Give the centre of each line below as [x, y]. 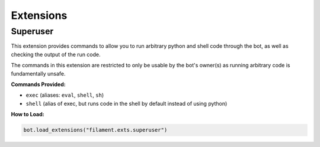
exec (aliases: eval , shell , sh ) [65, 95]
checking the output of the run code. [56, 54]
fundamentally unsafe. [38, 73]
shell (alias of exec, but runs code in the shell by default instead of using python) [127, 103]
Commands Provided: [38, 84]
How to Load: [28, 115]
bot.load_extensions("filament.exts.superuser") [95, 130]
